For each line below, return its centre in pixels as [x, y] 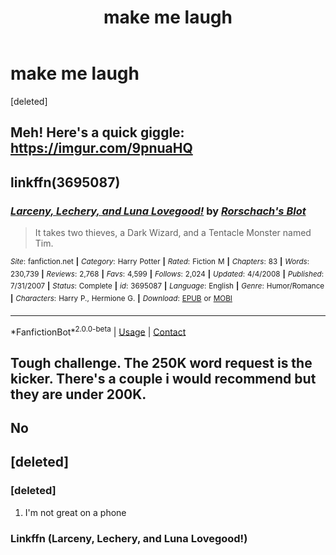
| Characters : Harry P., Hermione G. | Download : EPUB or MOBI [121, 298]
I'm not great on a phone [75, 512]
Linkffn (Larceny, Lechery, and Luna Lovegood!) [129, 538]
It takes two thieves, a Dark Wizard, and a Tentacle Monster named [173, 233]
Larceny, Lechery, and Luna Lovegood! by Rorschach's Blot [158, 211]
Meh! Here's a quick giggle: [97, 132]
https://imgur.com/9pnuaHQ [101, 148]
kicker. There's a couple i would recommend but [163, 378]
